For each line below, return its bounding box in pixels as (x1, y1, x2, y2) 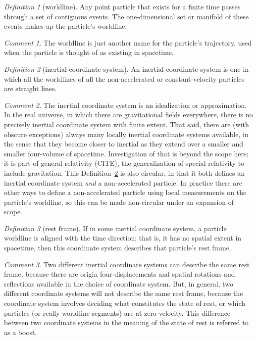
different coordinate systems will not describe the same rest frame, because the (4, 288, 243, 298)
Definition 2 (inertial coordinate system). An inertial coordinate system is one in (4, 63, 249, 74)
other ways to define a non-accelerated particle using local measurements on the (4, 187, 247, 197)
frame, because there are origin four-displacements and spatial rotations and (4, 269, 235, 279)
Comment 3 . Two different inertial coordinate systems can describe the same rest (4, 259, 250, 269)
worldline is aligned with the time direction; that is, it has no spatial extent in (4, 233, 242, 243)
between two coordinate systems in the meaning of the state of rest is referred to (4, 317, 249, 328)
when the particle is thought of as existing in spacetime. (4, 47, 174, 57)
